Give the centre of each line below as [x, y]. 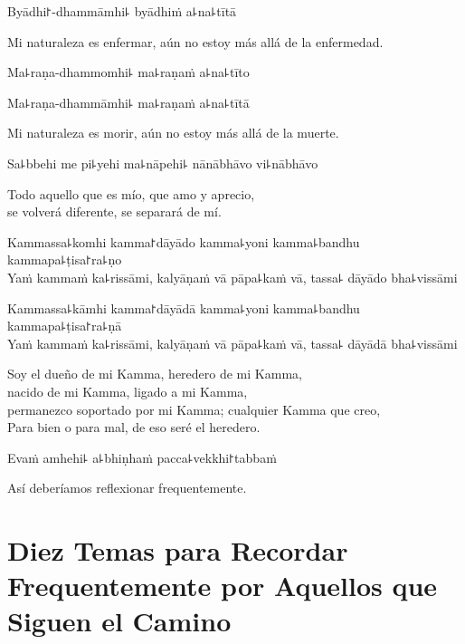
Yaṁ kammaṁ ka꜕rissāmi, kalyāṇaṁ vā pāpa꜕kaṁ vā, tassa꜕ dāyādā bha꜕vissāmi [232, 343]
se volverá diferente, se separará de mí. [114, 211]
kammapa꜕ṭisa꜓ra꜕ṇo [65, 260]
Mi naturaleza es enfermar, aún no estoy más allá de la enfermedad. [195, 41]
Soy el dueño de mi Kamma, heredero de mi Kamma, [155, 374]
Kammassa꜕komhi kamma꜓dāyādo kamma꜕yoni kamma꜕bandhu [184, 241]
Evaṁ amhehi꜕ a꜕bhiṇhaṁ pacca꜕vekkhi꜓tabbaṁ [142, 457]
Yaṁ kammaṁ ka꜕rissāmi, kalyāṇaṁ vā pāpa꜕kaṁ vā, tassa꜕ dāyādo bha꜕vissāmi [232, 277]
